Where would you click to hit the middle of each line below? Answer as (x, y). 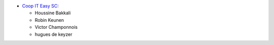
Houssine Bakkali (53, 13)
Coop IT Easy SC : (40, 6)
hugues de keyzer (54, 34)
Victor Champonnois (56, 27)
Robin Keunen (49, 20)
